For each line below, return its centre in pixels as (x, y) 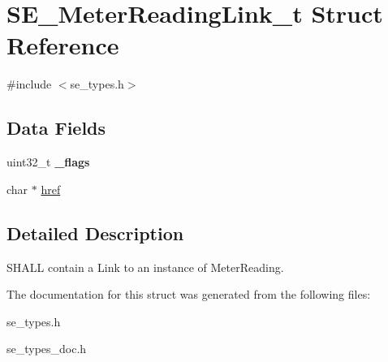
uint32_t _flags (48, 162)
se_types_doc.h (47, 349)
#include (29, 84)
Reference (63, 45)
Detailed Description (95, 233)
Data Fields (56, 128)
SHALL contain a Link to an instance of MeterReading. (145, 267)
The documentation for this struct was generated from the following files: (189, 294)
